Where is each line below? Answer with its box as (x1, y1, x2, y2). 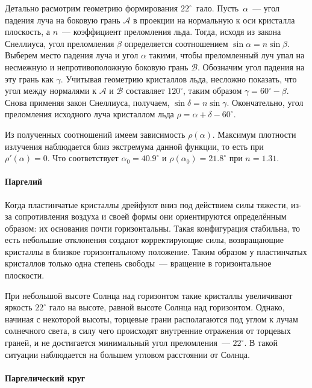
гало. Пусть (196, 2, 239, 14)
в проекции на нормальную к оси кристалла (133, 13, 295, 26)
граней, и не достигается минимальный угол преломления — (5, 336, 230, 349)
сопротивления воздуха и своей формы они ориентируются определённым (14, 210, 287, 223)
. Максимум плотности (212, 128, 296, 140)
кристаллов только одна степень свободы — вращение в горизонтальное (5, 257, 272, 269)
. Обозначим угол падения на (198, 60, 305, 73)
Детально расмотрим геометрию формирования (5, 2, 178, 14)
